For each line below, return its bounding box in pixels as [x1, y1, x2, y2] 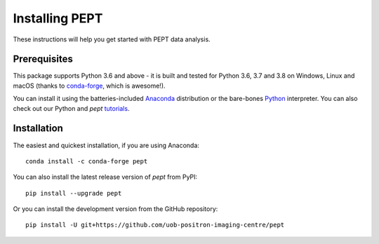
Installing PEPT [13, 11, 103, 26]
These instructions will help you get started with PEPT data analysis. [13, 35, 211, 43]
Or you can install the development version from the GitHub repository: [13, 205, 218, 213]
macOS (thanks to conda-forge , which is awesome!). [13, 81, 166, 90]
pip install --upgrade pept [25, 189, 122, 197]
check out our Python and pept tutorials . [13, 104, 130, 112]
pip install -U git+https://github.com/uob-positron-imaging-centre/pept [25, 221, 285, 229]
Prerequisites [13, 53, 73, 65]
